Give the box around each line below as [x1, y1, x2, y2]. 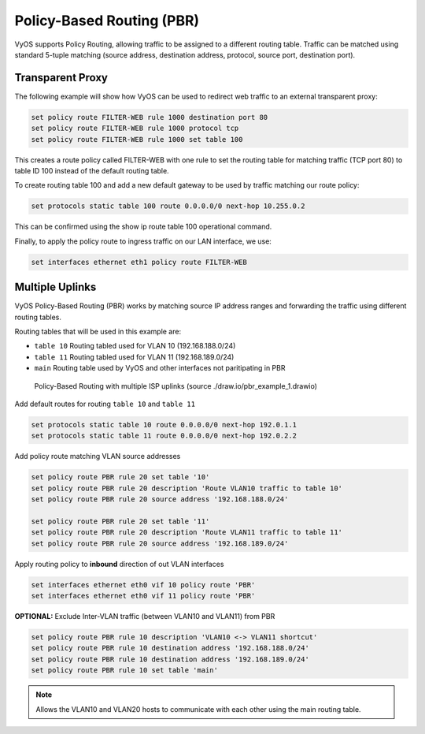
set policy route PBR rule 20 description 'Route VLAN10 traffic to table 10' [31, 483, 342, 493]
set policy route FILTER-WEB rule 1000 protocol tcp [31, 124, 239, 133]
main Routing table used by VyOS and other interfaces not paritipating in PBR [34, 363, 286, 373]
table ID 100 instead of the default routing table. [14, 166, 169, 175]
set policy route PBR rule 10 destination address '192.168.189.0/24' [31, 654, 310, 664]
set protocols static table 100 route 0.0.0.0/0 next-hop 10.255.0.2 [31, 202, 305, 211]
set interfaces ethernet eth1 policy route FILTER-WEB [31, 257, 247, 266]
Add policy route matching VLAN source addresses [14, 452, 181, 461]
